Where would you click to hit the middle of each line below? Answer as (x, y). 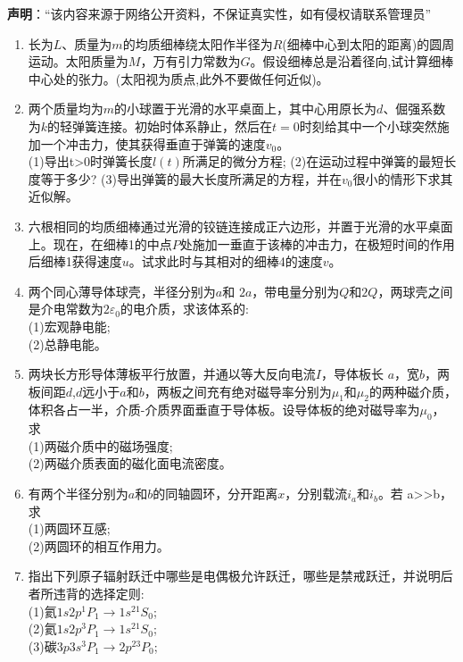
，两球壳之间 (415, 291)
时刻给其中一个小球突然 (368, 126)
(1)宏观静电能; (69, 326)
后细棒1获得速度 (75, 261)
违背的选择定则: (99, 594)
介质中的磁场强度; (121, 445)
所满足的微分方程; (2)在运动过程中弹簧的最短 (313, 161)
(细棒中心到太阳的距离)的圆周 (368, 43)
